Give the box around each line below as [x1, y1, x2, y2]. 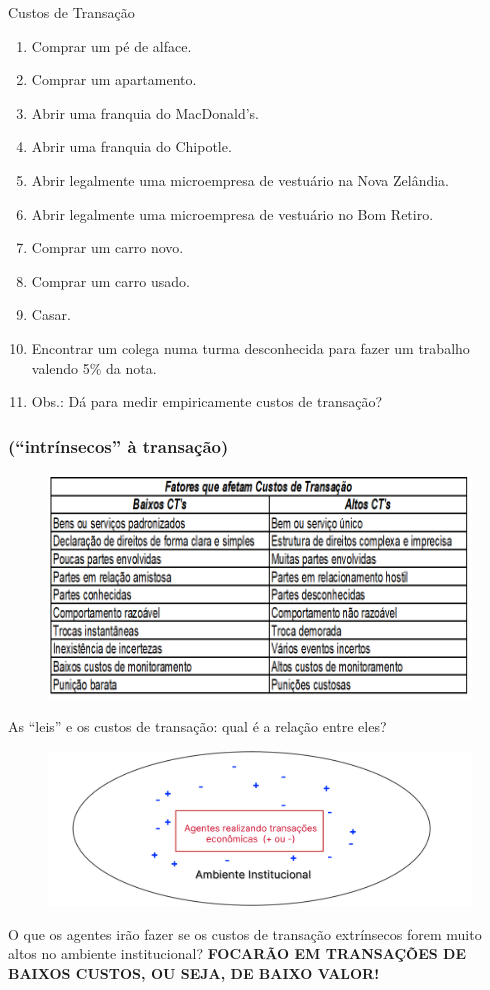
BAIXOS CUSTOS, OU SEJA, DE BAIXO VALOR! [8, 962, 380, 983]
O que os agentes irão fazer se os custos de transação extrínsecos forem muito [8, 923, 482, 944]
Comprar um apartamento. [31, 69, 197, 90]
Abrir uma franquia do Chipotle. [31, 136, 232, 157]
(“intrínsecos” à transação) [8, 433, 229, 458]
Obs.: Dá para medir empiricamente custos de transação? [31, 391, 383, 412]
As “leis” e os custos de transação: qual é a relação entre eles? [8, 716, 387, 737]
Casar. [31, 304, 71, 325]
